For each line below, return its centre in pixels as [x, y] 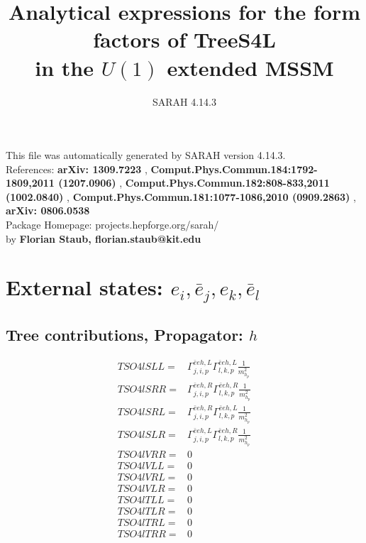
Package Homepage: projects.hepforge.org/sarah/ [112, 225]
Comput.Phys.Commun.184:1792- [234, 169]
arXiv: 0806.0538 [48, 210]
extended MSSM [250, 67]
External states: [84, 287]
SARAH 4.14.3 [184, 101]
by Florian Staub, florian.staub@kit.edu [104, 238]
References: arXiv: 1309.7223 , [77, 169]
